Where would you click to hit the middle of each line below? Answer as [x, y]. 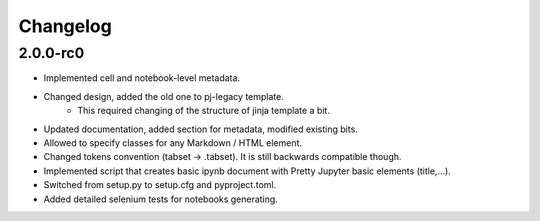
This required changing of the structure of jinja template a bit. [203, 111]
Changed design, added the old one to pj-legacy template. [163, 96]
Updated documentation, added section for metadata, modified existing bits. [201, 129]
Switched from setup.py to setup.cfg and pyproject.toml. [160, 185]
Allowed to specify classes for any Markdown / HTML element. [173, 142]
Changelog [65, 26]
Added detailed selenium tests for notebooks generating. [161, 199]
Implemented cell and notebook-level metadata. [141, 78]
